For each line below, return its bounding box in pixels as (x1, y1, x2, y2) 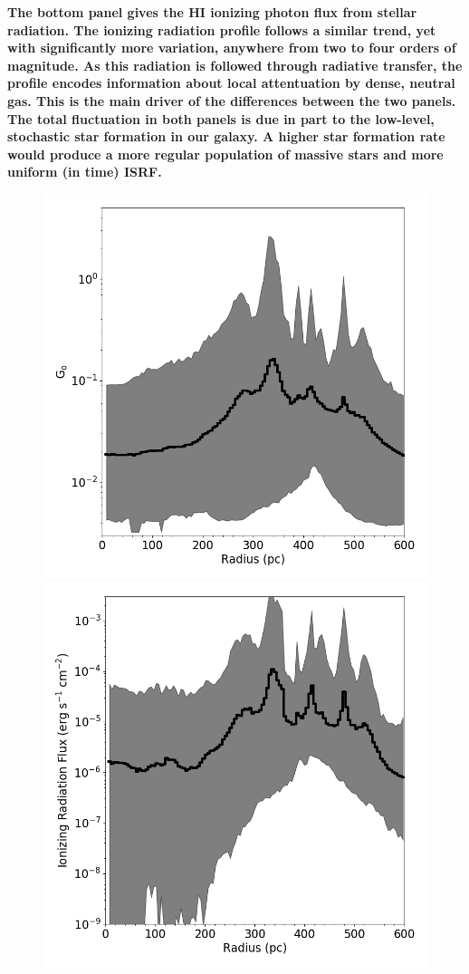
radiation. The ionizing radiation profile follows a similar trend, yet (7, 20, 436, 39)
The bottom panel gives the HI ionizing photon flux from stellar (7, 3, 417, 21)
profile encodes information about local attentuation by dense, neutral (7, 73, 455, 92)
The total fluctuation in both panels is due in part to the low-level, (7, 109, 435, 128)
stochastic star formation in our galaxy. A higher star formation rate (7, 127, 445, 146)
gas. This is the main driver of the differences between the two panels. (7, 91, 456, 110)
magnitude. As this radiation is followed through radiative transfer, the (7, 55, 463, 74)
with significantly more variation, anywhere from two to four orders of (7, 38, 456, 57)
